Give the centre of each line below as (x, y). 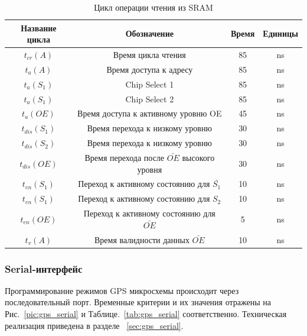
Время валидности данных (142, 239)
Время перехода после (125, 157)
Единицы (280, 33)
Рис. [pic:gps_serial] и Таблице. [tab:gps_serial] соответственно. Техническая (146, 314)
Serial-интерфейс (44, 268)
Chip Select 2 (150, 98)
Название (39, 28)
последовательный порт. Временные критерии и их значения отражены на (138, 302)
